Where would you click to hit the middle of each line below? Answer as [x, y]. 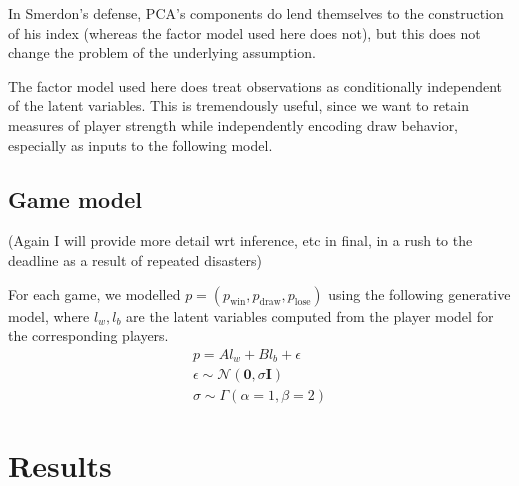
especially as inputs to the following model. [140, 144]
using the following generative [419, 293]
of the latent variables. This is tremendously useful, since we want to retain [238, 105]
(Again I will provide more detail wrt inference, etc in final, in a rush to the [240, 240]
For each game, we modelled [94, 293]
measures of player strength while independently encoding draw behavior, [233, 124]
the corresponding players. [88, 335]
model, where [49, 315]
